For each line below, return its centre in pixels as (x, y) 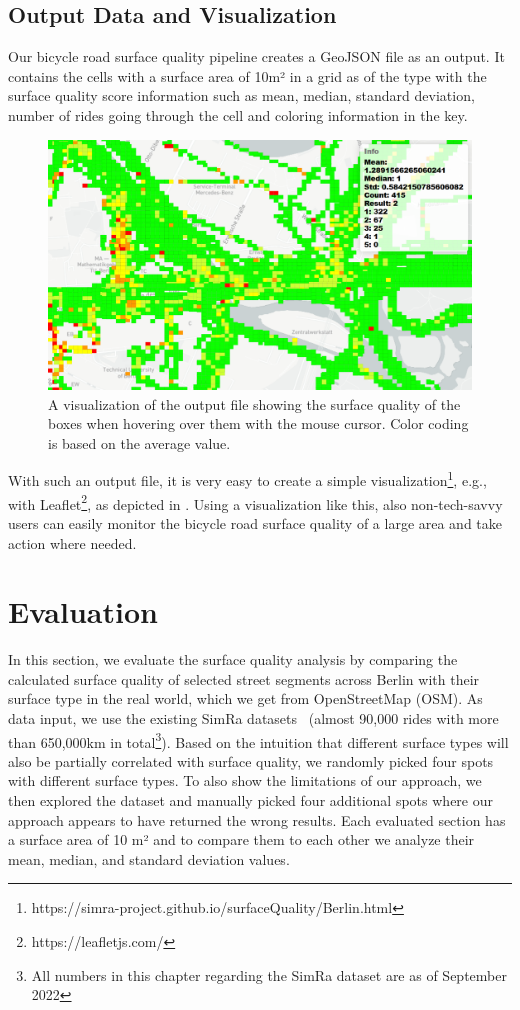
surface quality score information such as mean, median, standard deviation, (241, 95)
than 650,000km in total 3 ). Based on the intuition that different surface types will (258, 740)
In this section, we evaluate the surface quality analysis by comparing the (233, 659)
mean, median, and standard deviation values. (149, 858)
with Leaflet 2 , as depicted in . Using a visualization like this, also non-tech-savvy (255, 502)
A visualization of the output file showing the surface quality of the (254, 403)
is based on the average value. (139, 442)
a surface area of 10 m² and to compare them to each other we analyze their (241, 839)
